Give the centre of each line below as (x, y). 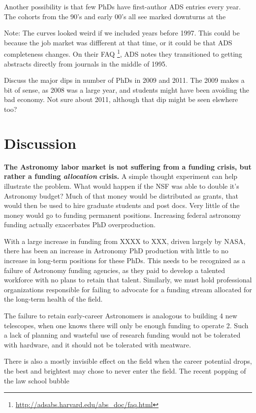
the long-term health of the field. (53, 299)
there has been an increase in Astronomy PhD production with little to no (116, 251)
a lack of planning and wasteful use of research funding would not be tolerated (122, 335)
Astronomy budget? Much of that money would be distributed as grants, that (121, 195)
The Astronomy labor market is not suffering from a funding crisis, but (128, 166)
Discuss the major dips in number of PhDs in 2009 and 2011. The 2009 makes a (124, 80)
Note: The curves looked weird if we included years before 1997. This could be (122, 33)
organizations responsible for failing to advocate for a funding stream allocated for (128, 289)
